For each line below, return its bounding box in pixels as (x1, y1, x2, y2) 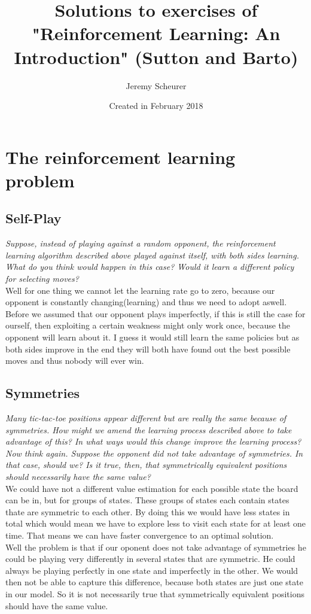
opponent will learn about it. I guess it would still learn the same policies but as (5, 331, 300, 344)
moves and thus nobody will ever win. (5, 354, 144, 367)
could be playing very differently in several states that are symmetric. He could (5, 552, 295, 565)
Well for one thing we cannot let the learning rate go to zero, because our (5, 284, 275, 296)
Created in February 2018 (109, 99, 203, 112)
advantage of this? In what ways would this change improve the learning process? (5, 435, 301, 448)
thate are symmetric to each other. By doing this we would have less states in (5, 505, 290, 518)
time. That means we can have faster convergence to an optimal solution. (5, 528, 274, 541)
